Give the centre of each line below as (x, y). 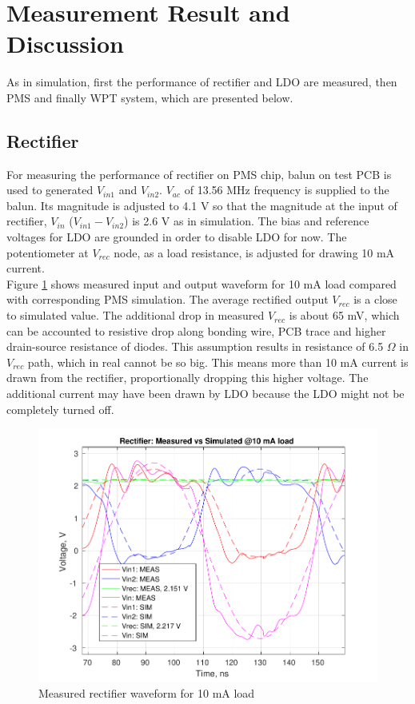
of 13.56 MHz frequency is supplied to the (287, 190)
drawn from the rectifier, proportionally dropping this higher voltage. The (188, 378)
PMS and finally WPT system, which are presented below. (150, 97)
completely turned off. (60, 409)
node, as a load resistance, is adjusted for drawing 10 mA (254, 252)
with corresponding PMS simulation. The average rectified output (168, 299)
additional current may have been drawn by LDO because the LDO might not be (206, 394)
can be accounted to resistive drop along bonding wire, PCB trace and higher (196, 330)
